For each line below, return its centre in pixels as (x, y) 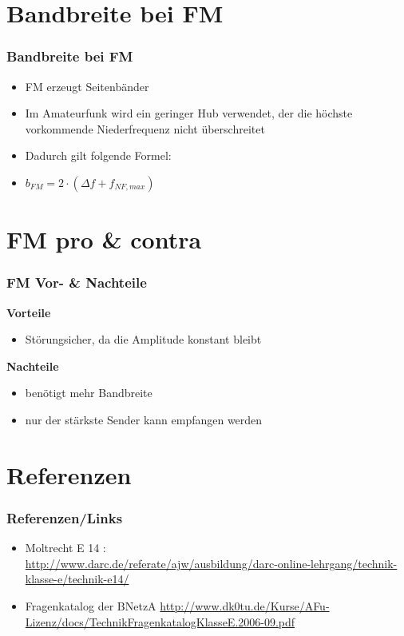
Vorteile (29, 312)
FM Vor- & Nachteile (77, 282)
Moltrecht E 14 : (65, 548)
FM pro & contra (104, 239)
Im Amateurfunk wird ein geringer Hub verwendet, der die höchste (189, 113)
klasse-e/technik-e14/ (77, 579)
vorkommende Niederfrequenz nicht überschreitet (145, 128)
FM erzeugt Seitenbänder (87, 86)
